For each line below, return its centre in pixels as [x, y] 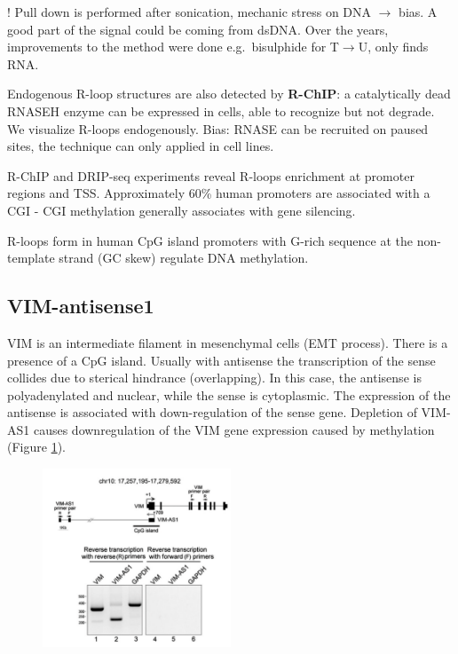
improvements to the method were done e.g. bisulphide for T [173, 47]
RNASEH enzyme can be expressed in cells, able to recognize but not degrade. [221, 110]
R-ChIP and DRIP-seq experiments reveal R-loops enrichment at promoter [211, 175]
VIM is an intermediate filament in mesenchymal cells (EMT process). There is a [228, 342]
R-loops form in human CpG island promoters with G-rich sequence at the [210, 240]
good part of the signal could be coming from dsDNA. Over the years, [198, 29]
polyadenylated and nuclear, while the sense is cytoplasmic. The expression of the [229, 394]
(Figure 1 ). [36, 447]
